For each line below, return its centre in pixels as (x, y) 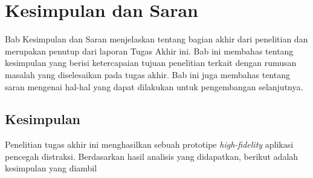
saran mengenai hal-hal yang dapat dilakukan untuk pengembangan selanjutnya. (154, 86)
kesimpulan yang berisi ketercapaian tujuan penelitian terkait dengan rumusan (151, 63)
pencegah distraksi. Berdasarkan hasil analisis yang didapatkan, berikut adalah (152, 156)
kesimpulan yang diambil (51, 168)
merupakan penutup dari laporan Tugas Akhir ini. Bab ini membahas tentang (149, 51)
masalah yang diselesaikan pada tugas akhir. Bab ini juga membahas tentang (147, 74)
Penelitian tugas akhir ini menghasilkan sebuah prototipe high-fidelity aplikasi (149, 144)
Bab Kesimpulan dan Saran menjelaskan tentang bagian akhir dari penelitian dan (156, 39)
